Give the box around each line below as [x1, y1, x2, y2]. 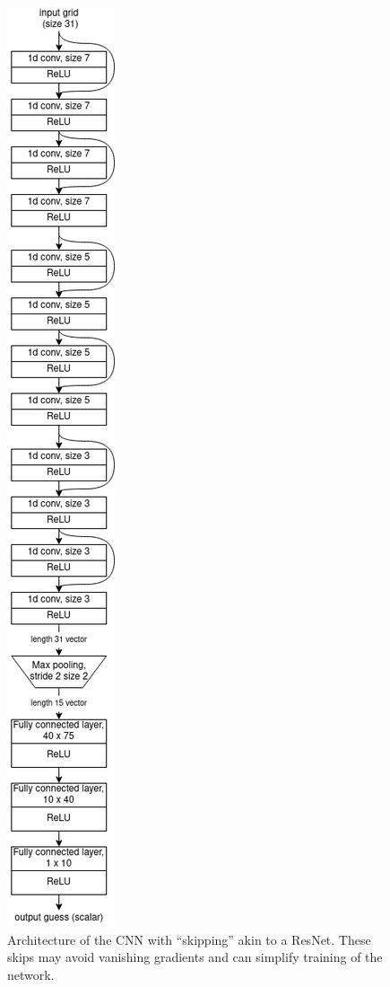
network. [7, 965, 55, 983]
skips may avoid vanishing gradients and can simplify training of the [7, 947, 383, 966]
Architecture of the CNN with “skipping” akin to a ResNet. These [7, 930, 371, 948]
